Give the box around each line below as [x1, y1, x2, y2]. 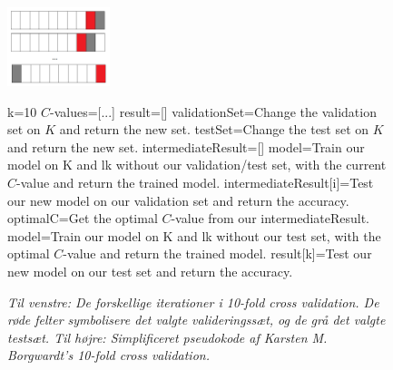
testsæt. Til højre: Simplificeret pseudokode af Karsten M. [7, 327, 328, 346]
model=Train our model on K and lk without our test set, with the [7, 226, 381, 245]
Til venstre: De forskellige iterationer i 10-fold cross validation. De [7, 292, 379, 311]
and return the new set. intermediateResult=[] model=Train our [7, 137, 365, 156]
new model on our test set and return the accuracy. [7, 261, 293, 280]
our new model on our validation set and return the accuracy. [7, 190, 349, 209]
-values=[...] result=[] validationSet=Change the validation [49, 102, 377, 121]
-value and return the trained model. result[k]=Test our [63, 244, 372, 263]
